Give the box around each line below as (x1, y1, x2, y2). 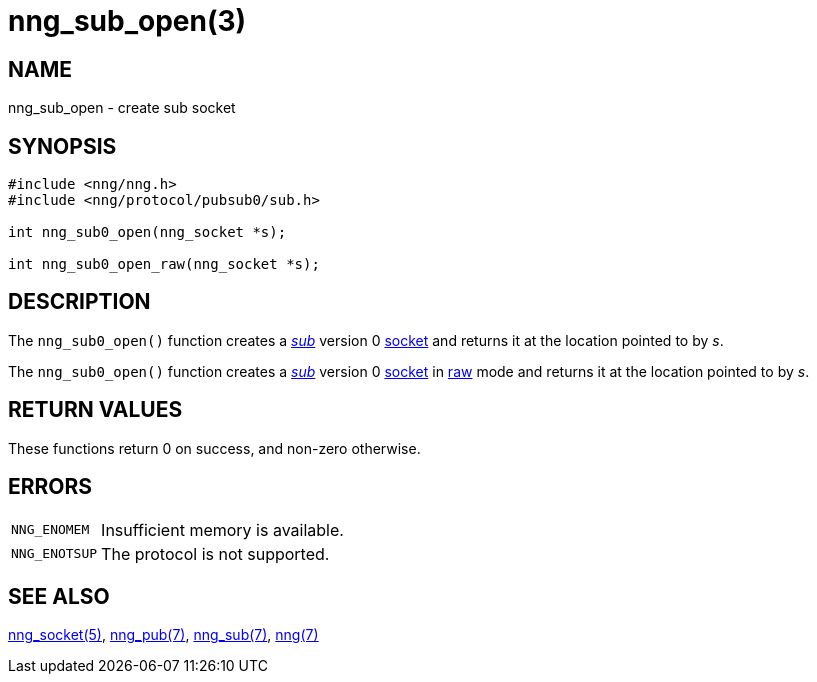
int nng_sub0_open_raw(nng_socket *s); (8, 256, 320, 273)
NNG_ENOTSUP (11, 546, 98, 562)
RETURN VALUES (8, 397, 183, 423)
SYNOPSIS (8, 133, 117, 159)
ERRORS (8, 474, 93, 500)
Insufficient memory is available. (101, 519, 344, 540)
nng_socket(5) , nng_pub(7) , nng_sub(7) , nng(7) (8, 626, 319, 644)
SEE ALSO (8, 583, 110, 609)
